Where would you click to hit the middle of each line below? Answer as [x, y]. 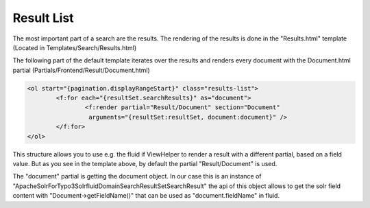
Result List [44, 18]
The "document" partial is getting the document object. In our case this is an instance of [137, 176]
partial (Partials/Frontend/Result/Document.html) [81, 70]
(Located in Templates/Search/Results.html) [75, 47]
